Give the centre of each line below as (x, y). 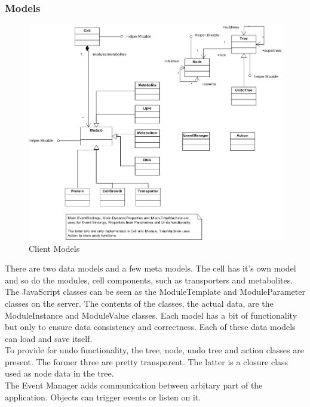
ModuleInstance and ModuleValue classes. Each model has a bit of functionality (151, 315)
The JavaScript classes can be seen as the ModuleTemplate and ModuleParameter (155, 292)
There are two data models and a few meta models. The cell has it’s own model (151, 268)
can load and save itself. (49, 338)
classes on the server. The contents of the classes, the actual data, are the (139, 303)
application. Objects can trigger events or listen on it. (103, 397)
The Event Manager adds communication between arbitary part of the (134, 385)
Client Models (54, 248)
